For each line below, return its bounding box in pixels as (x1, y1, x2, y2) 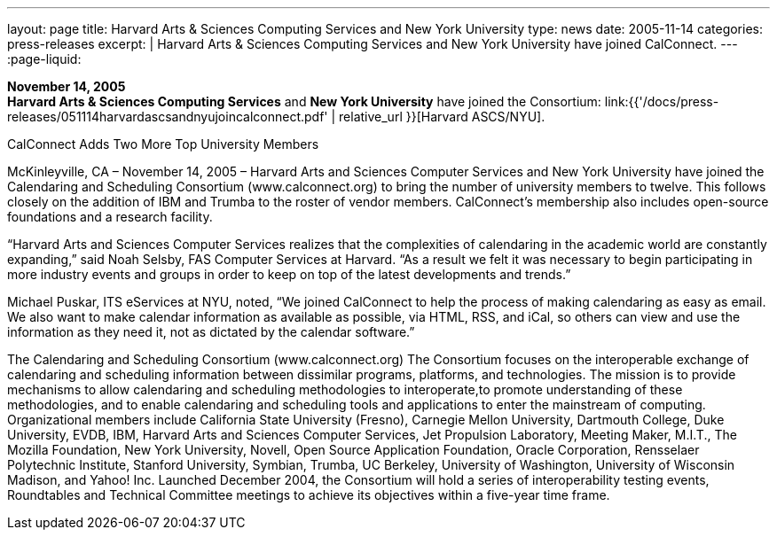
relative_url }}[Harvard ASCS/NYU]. (339, 109, 545, 124)
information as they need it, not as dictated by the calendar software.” (7, 324, 415, 339)
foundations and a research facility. (7, 209, 213, 224)
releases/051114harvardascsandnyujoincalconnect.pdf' (7, 109, 328, 124)
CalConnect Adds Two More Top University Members (7, 136, 319, 152)
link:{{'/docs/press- (604, 94, 719, 109)
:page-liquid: (7, 51, 82, 66)
